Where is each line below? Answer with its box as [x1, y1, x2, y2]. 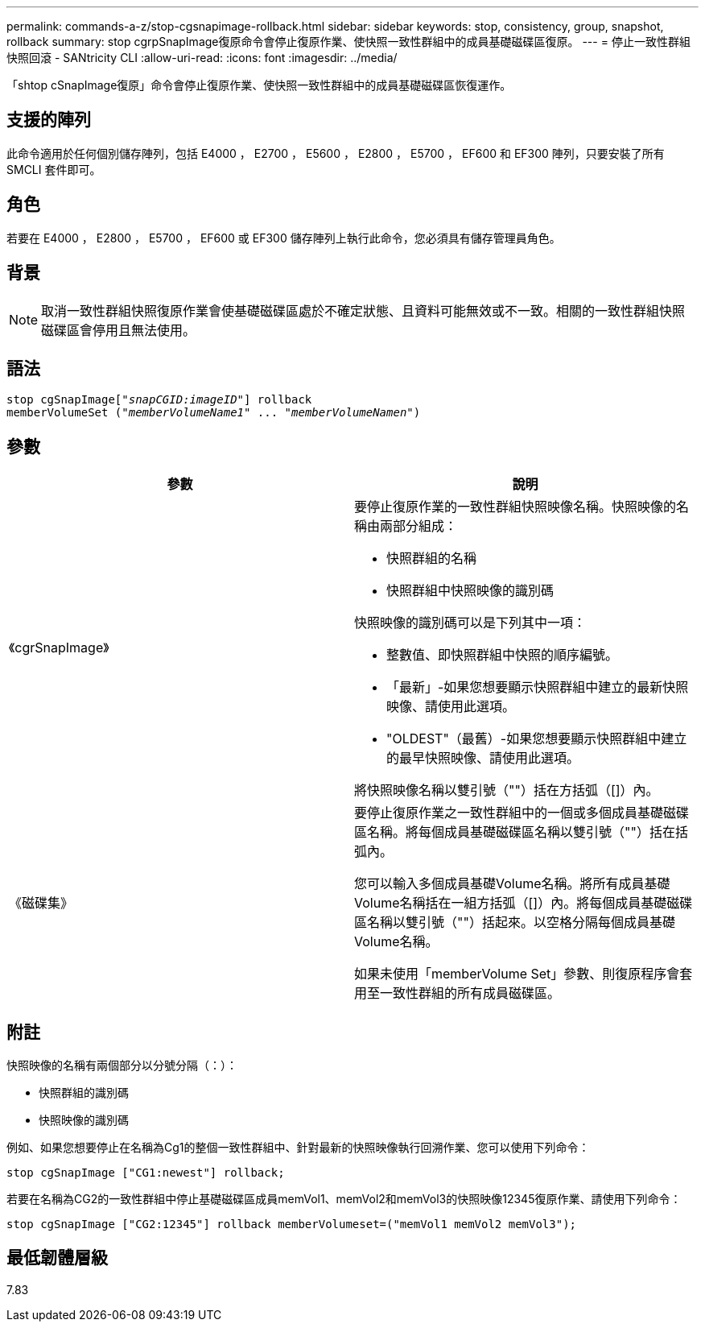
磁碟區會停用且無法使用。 [41, 321, 196, 338]
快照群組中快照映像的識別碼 [386, 582, 555, 599]
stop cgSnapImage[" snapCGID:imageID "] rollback [6, 393, 312, 407]
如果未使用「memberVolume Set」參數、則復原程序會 [354, 966, 680, 983]
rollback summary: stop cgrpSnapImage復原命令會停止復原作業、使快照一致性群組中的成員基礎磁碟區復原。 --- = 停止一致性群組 [6, 35, 691, 48]
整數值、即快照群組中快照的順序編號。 [386, 647, 619, 664]
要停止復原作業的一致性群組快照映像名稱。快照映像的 [354, 499, 677, 515]
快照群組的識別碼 [39, 1086, 129, 1100]
